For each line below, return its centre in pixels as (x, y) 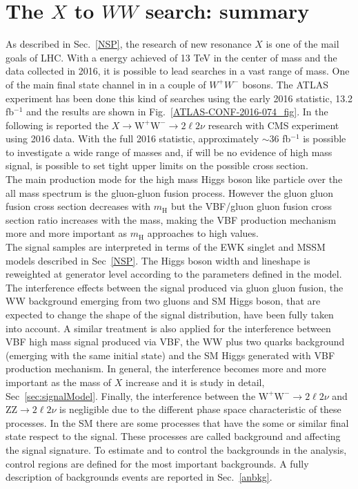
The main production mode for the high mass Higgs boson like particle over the (174, 179)
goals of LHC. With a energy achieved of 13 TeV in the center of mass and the (171, 57)
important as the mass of (59, 382)
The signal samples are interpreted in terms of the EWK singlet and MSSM (166, 247)
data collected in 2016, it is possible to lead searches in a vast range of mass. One (178, 71)
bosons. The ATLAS (285, 84)
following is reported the (57, 125)
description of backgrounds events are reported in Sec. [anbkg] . (139, 477)
